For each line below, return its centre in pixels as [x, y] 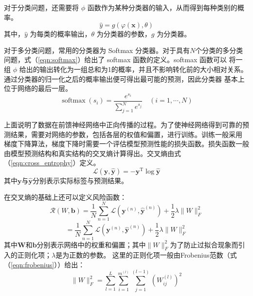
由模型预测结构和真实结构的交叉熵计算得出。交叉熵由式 [92, 153]
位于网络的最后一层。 [38, 88]
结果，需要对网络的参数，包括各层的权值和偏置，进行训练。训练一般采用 [126, 134]
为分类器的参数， [124, 34]
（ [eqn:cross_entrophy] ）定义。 [52, 163]
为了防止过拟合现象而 [204, 244]
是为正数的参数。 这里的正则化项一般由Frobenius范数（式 [146, 255]
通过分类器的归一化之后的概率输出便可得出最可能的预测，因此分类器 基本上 [124, 78]
